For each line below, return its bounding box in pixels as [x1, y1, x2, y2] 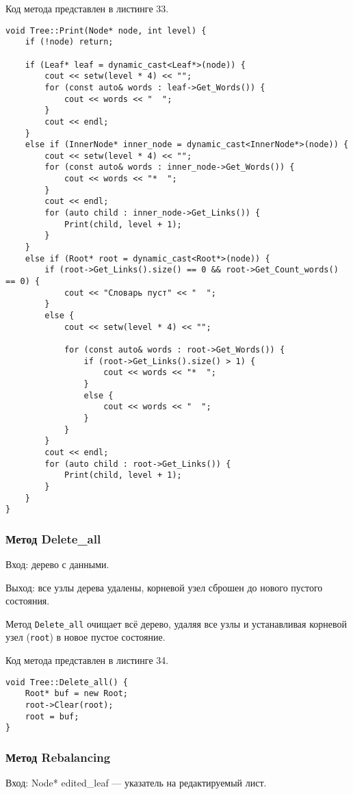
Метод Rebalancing [5, 748, 111, 765]
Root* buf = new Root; [25, 689, 128, 699]
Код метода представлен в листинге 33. [5, 1, 169, 15]
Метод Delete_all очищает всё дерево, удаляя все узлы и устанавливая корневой [5, 616, 347, 630]
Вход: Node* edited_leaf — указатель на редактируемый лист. [5, 776, 267, 790]
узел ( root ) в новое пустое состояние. [5, 630, 166, 644]
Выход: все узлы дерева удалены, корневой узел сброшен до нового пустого [5, 580, 323, 594]
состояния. [5, 593, 50, 608]
